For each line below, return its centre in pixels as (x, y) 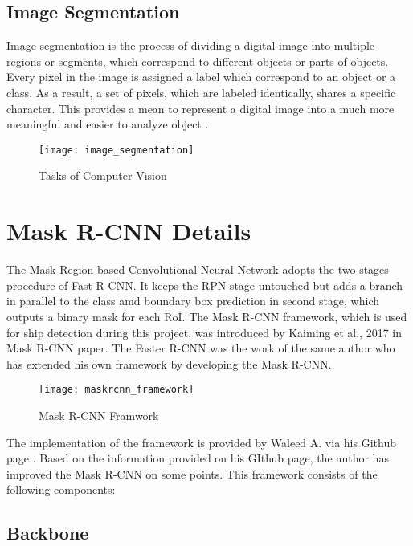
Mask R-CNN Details (129, 231)
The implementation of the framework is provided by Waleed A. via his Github (201, 442)
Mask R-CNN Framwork (99, 415)
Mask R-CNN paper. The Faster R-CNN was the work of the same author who (201, 348)
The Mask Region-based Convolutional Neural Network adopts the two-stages (198, 269)
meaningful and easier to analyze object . (108, 124)
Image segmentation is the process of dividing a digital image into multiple (191, 45)
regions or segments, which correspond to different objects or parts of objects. (198, 61)
